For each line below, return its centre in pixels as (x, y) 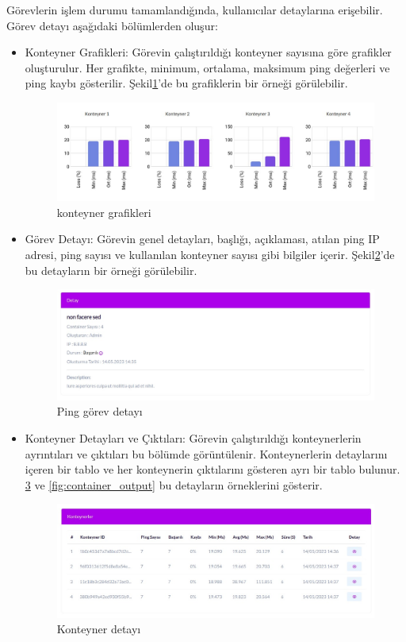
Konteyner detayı (99, 629)
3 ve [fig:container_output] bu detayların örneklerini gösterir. (174, 484)
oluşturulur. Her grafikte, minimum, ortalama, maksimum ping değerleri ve (207, 67)
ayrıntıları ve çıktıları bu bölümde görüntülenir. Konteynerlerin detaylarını (206, 453)
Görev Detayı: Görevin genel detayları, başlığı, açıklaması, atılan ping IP (202, 239)
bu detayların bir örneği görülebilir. (111, 270)
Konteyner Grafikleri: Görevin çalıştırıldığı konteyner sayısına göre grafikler (208, 52)
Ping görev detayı (100, 411)
